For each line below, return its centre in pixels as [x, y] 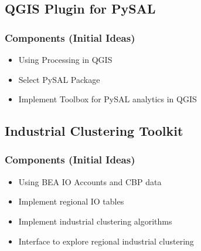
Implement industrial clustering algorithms [95, 221]
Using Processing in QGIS [65, 59]
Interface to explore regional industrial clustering [106, 241]
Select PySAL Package [59, 79]
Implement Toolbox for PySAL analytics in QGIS [108, 99]
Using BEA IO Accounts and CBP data [90, 181]
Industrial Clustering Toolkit [94, 131]
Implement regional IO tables [71, 201]
